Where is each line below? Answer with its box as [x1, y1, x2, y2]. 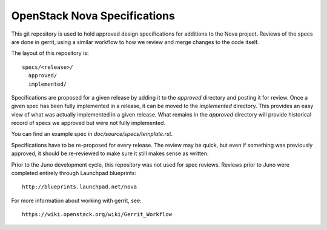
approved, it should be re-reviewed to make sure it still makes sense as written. [11, 150, 209, 157]
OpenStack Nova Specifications [11, 9, 175, 22]
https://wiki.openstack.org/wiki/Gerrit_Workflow [22, 211, 173, 218]
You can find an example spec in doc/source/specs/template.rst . [11, 130, 173, 138]
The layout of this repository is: [11, 50, 89, 57]
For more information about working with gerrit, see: [11, 197, 142, 204]
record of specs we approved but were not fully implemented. [11, 120, 166, 127]
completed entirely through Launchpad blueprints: [11, 170, 136, 177]
